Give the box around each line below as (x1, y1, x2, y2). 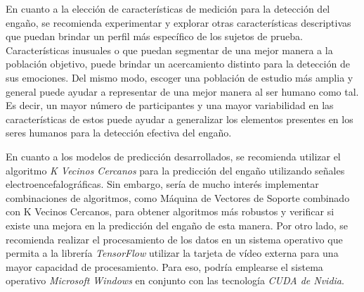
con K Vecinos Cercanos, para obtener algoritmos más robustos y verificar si (6, 204, 334, 219)
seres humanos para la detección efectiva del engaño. (6, 125, 232, 140)
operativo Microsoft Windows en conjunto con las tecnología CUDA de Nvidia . (6, 273, 344, 288)
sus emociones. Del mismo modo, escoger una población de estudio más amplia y (6, 70, 353, 84)
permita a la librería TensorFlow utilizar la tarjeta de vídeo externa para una (6, 246, 339, 260)
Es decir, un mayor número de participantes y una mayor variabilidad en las (6, 98, 334, 113)
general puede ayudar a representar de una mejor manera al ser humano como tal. (6, 84, 359, 99)
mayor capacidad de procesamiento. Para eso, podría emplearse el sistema (6, 259, 323, 274)
